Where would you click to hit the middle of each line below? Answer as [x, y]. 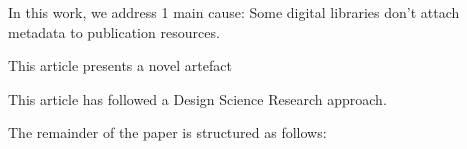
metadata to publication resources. [114, 31]
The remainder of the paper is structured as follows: [167, 132]
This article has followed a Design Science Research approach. [197, 98]
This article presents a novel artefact [120, 65]
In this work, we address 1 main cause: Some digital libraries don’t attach [234, 12]
